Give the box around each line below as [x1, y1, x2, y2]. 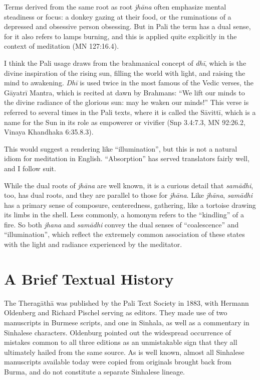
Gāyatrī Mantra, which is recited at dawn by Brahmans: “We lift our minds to [4, 87, 245, 97]
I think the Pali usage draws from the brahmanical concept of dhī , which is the [4, 57, 246, 68]
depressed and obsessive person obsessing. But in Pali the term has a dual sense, [4, 21, 251, 32]
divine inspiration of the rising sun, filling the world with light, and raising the [4, 67, 245, 78]
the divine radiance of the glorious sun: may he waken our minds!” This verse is [4, 97, 249, 107]
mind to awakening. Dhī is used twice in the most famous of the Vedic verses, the [4, 77, 254, 88]
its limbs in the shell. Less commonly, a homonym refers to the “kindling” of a [4, 209, 244, 220]
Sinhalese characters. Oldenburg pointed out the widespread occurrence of [4, 327, 231, 337]
